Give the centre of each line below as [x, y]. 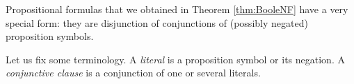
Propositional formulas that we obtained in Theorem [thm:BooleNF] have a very [177, 9]
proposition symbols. [50, 36]
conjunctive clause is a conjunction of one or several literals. [133, 73]
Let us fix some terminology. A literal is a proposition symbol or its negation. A [175, 59]
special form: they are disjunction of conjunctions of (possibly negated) [157, 22]
